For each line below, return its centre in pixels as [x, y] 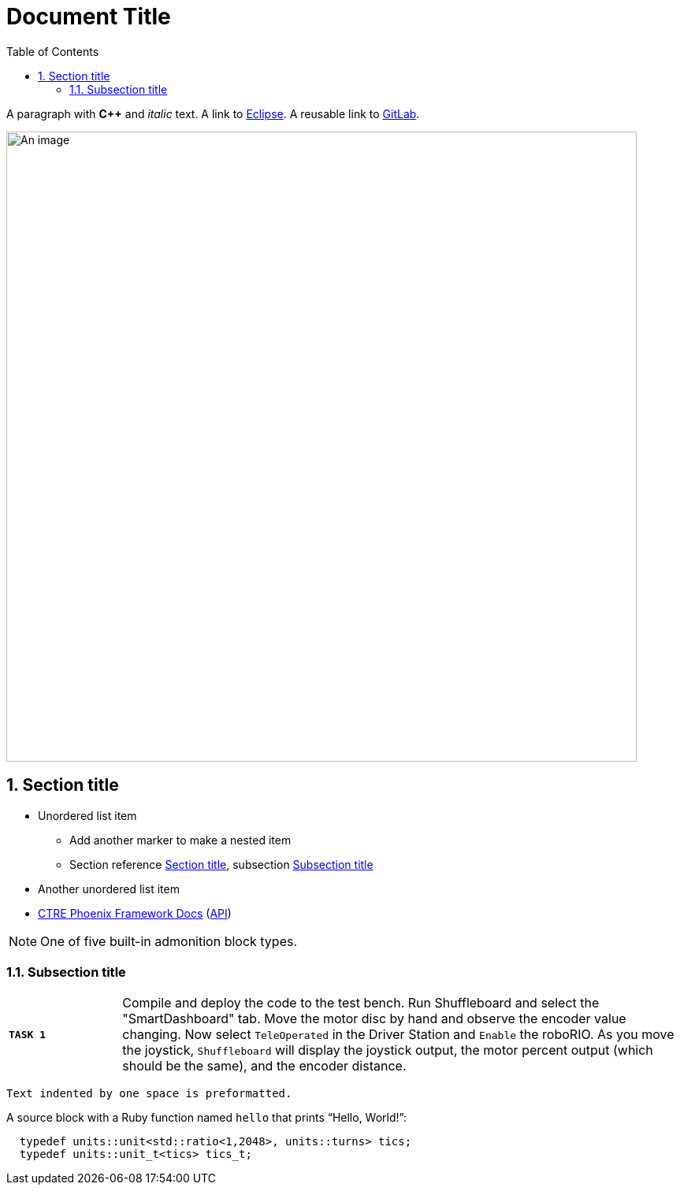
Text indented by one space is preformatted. [149, 1094]
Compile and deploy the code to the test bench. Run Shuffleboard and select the [361, 1003]
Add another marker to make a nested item [180, 840]
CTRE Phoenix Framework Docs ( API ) [135, 913]
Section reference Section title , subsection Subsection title [221, 864]
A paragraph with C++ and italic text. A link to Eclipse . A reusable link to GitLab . [213, 113]
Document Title [89, 17]
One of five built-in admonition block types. [169, 941]
